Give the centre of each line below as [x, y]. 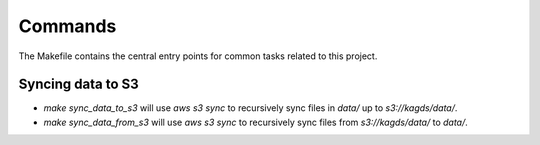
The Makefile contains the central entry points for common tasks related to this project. [198, 56]
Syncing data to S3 [78, 84]
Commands [67, 26]
